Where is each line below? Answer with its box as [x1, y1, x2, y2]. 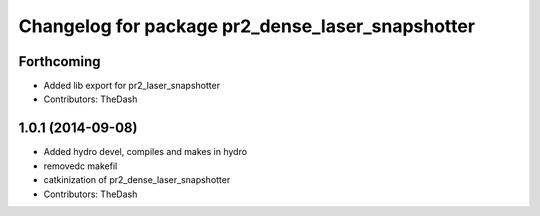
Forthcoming [18, 53, 101, 70]
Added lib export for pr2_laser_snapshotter [43, 80, 220, 92]
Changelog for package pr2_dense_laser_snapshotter [18, 15, 475, 37]
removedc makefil [43, 160, 118, 172]
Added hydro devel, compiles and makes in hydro [43, 146, 248, 158]
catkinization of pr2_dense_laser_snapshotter [43, 174, 231, 186]
